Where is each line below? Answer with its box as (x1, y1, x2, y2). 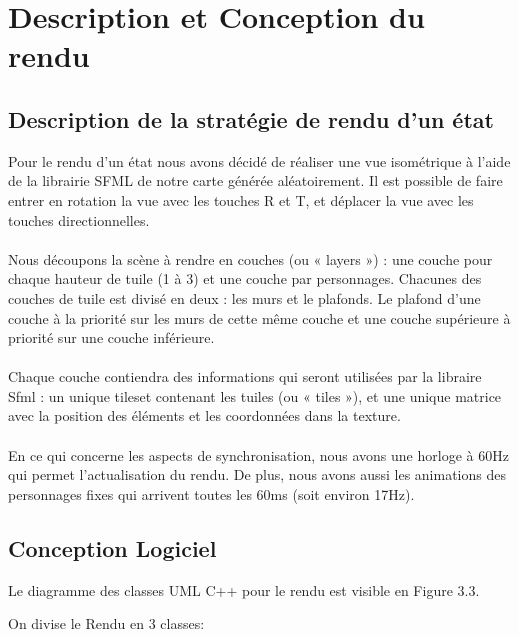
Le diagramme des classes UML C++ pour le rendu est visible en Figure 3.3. (8, 579, 480, 600)
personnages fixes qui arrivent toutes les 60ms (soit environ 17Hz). (8, 483, 415, 504)
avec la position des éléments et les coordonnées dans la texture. (8, 405, 401, 426)
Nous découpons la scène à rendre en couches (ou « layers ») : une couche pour (8, 248, 493, 269)
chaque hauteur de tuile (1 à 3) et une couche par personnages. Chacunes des (8, 268, 482, 289)
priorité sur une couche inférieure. (8, 327, 215, 348)
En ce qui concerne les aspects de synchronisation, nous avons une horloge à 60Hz (8, 444, 509, 465)
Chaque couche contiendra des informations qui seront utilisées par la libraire (8, 366, 482, 387)
